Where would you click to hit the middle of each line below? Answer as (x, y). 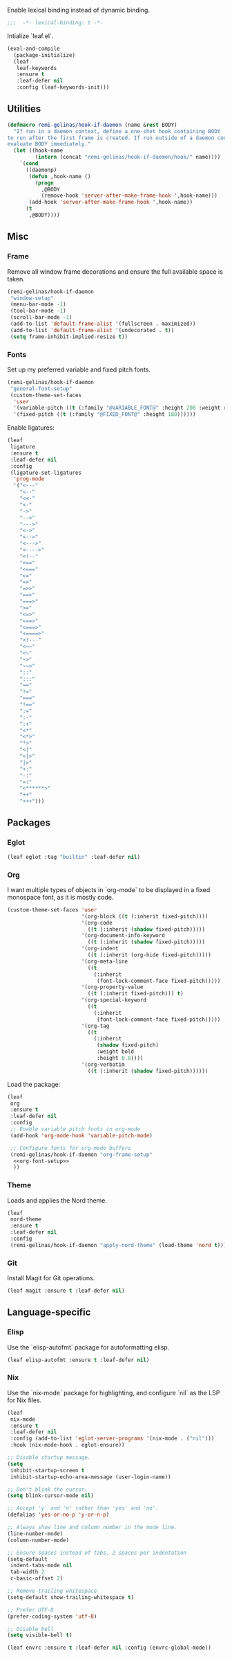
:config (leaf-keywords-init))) (63, 87)
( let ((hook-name (38, 151)
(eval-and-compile (33, 49)
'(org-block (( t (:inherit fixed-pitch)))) (145, 916)
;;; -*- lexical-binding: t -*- (55, 23)
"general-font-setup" (41, 389)
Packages (29, 823)
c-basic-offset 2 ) (37, 1579)
